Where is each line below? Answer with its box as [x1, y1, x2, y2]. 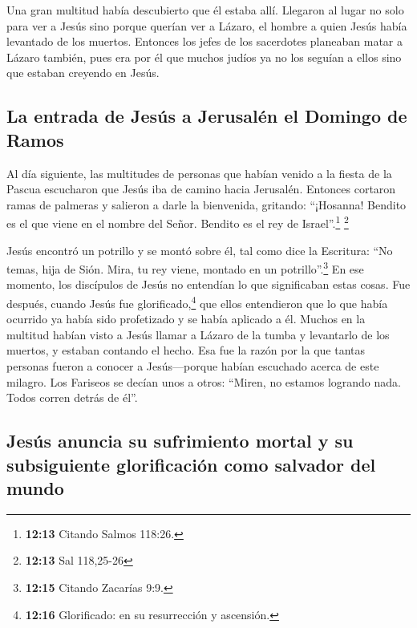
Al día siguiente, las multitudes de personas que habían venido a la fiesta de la [6, 164, 392, 181]
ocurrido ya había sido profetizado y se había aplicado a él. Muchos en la [6, 310, 366, 327]
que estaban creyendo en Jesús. [6, 64, 160, 81]
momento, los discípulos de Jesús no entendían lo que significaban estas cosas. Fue [6, 276, 411, 293]
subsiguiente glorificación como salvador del [6, 452, 376, 476]
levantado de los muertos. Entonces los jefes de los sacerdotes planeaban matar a [6, 33, 403, 50]
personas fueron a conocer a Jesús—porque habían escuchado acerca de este [6, 358, 379, 375]
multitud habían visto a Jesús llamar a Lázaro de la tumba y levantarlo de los [6, 326, 390, 342]
